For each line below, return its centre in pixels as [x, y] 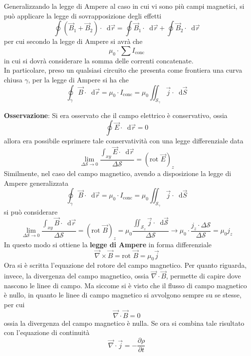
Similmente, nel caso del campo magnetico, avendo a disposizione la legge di [118, 173]
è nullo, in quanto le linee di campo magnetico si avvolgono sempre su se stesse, [123, 295]
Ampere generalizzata [36, 183]
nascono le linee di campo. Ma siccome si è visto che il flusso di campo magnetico [125, 285]
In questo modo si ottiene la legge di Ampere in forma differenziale [108, 244]
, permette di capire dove [203, 276]
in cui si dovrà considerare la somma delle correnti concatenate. [99, 60]
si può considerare [31, 211]
